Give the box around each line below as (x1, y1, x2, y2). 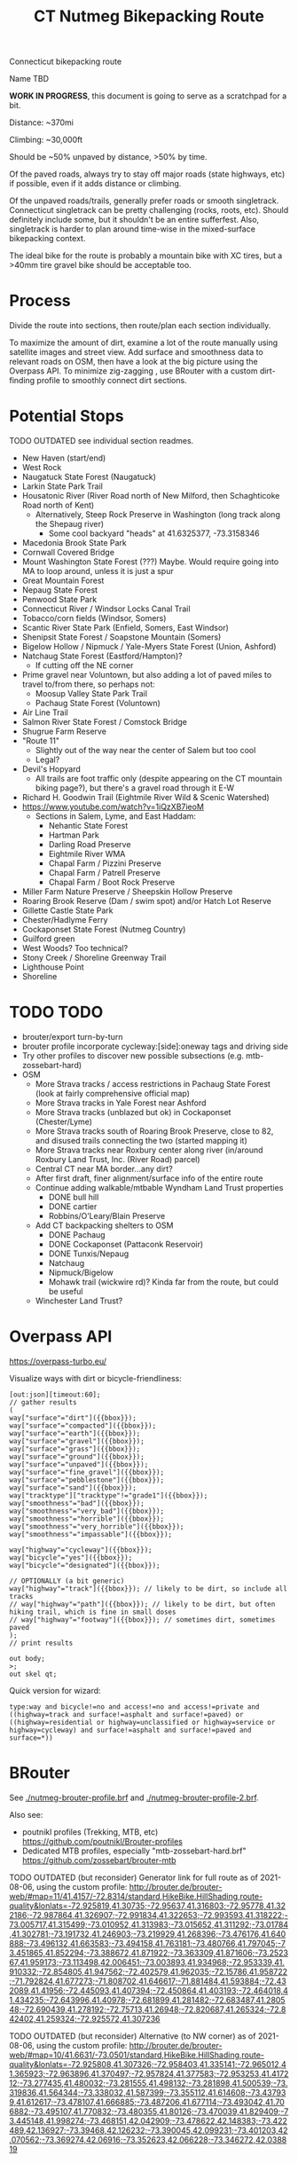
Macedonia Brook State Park (21, 538, 127, 548)
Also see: (9, 1809, 43, 1820)
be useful (48, 1286, 83, 1296)
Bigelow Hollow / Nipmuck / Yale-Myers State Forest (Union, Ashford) (21, 641, 277, 652)
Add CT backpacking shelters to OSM (35, 1220, 174, 1231)
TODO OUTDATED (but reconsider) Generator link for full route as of (9, 1872, 259, 1883)
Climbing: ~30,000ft (9, 135, 82, 146)
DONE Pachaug (48, 1230, 106, 1239)
